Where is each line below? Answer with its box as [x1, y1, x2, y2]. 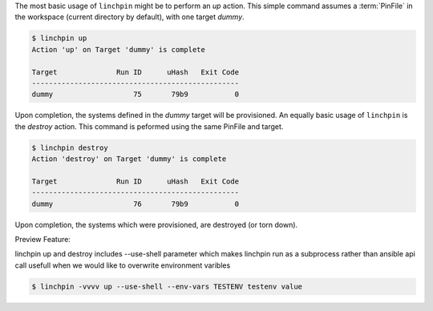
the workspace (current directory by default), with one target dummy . [14, 12, 245, 22]
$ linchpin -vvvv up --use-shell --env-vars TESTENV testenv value [31, 281, 303, 291]
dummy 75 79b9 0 [31, 90, 240, 99]
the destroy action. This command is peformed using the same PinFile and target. [14, 121, 284, 131]
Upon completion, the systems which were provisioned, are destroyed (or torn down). [14, 220, 298, 229]
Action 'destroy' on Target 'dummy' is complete [31, 155, 227, 164]
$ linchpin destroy [31, 143, 108, 152]
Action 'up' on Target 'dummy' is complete [31, 45, 206, 54]
